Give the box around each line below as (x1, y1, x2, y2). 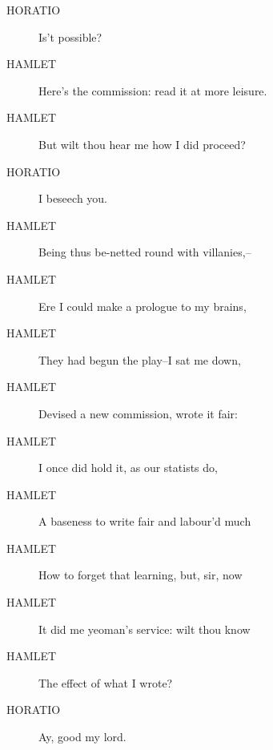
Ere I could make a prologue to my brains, (38, 297, 247, 314)
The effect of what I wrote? (38, 674, 173, 691)
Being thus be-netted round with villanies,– (38, 244, 251, 260)
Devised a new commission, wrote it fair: (38, 405, 238, 421)
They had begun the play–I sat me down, (38, 351, 241, 368)
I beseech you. (38, 190, 108, 207)
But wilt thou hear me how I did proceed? (38, 135, 246, 152)
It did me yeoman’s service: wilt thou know (38, 620, 251, 637)
